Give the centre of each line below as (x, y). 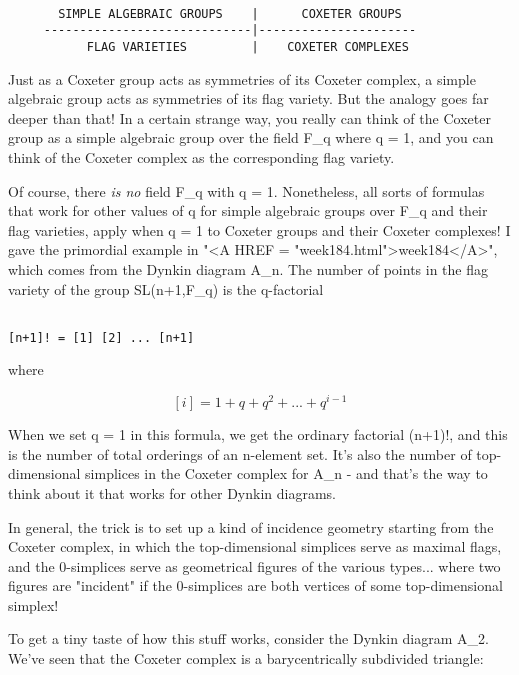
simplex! (33, 604)
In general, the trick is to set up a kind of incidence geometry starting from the (251, 526)
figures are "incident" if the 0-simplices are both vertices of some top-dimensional (255, 585)
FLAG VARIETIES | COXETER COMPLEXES (247, 46)
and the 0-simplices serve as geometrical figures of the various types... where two (254, 565)
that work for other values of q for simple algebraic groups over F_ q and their (248, 210)
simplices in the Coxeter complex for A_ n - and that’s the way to (286, 473)
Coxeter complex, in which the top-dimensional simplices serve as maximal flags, (255, 546)
